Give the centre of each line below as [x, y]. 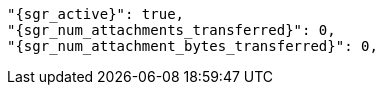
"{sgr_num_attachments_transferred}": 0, [171, 30]
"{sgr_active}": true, [96, 14]
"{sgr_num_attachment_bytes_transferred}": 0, [192, 46]
